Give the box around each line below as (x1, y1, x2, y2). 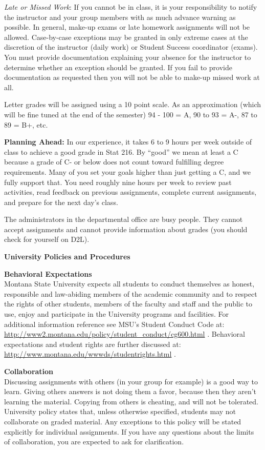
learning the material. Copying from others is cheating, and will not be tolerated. (4, 396, 258, 406)
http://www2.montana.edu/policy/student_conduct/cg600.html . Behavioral (4, 329, 245, 339)
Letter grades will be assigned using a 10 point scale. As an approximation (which (4, 99, 261, 110)
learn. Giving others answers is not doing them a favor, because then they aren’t (4, 386, 257, 397)
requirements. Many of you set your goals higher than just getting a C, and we (4, 166, 251, 177)
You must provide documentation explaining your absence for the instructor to (4, 51, 251, 62)
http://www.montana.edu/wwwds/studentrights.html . (4, 349, 176, 359)
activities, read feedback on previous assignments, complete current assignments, (4, 187, 257, 197)
